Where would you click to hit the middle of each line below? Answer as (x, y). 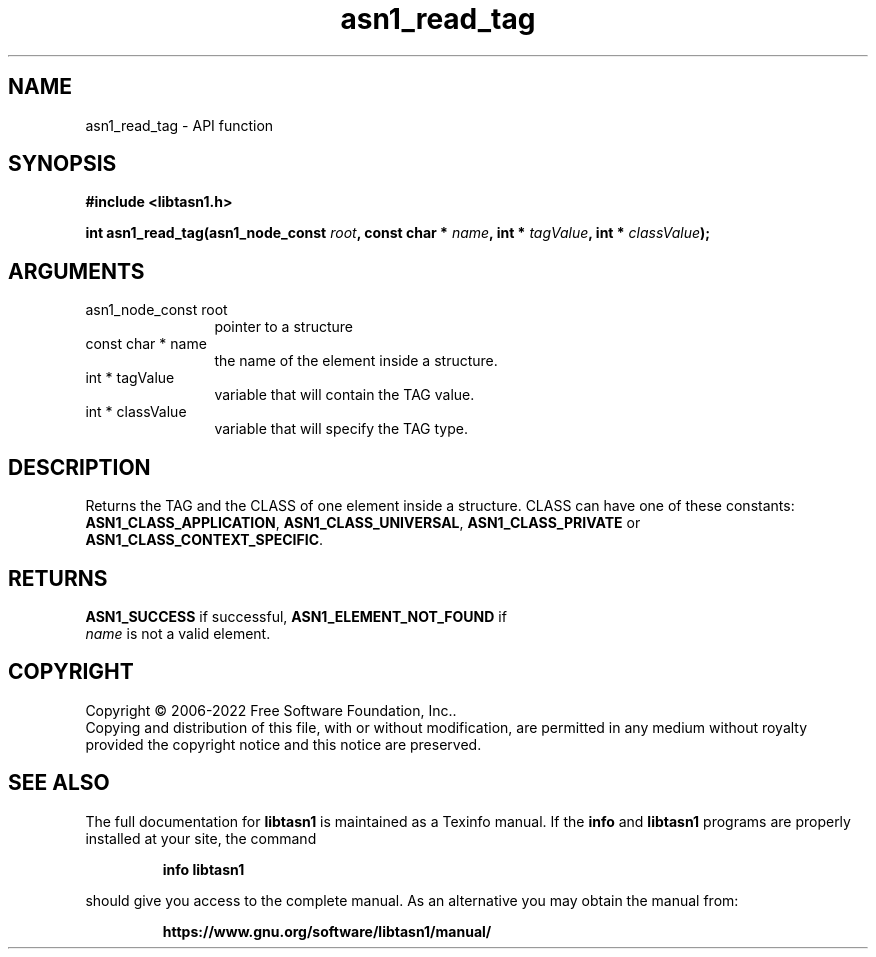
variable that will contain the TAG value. (344, 395)
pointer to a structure (283, 327)
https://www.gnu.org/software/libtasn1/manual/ (327, 931)
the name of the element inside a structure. (356, 361)
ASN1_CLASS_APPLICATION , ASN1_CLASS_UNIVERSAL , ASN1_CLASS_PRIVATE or (363, 523)
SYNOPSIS (62, 164)
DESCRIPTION (79, 467)
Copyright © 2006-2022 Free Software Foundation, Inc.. (271, 710)
